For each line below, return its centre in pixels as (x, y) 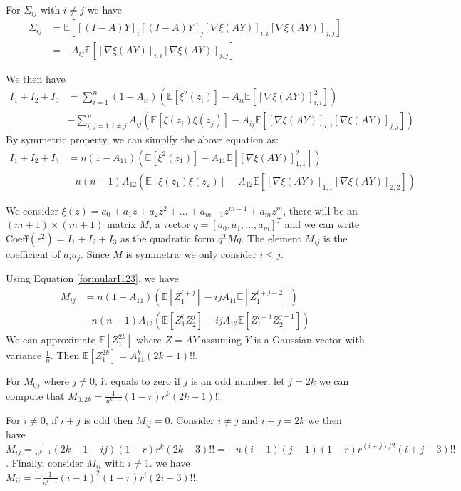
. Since (95, 254)
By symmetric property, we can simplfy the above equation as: (142, 139)
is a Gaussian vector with (309, 340)
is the (336, 238)
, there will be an (320, 210)
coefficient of (33, 254)
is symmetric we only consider (191, 254)
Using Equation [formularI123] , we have (92, 278)
